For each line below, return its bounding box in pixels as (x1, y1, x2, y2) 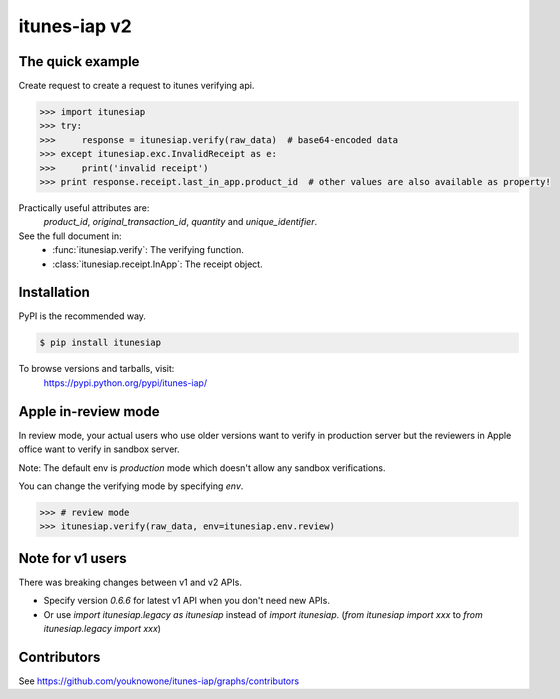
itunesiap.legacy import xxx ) (43, 622, 162, 634)
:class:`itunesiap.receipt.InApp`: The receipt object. (52, 258, 264, 270)
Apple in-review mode (18, 403, 160, 420)
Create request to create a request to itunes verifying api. (18, 80, 255, 92)
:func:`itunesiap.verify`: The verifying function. (52, 244, 244, 256)
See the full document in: (18, 230, 122, 242)
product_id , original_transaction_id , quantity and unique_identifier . (43, 216, 318, 228)
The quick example (18, 53, 140, 70)
